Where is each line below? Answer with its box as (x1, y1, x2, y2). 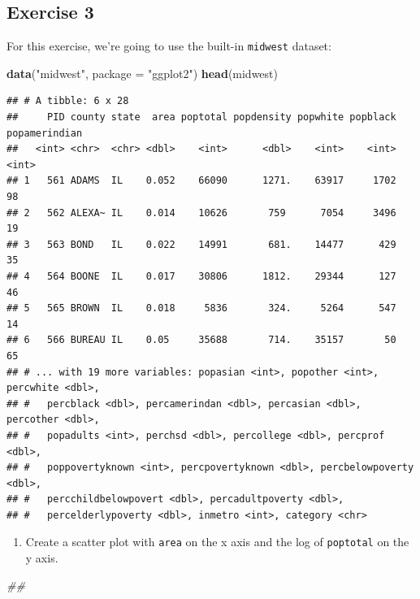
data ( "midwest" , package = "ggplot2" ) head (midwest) (6, 64, 278, 81)
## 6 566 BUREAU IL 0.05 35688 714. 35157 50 (6, 334, 396, 346)
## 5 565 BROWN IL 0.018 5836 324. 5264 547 (6, 302, 396, 315)
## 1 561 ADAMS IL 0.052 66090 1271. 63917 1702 (6, 175, 396, 187)
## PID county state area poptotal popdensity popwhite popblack (6, 111, 396, 124)
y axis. (25, 549, 58, 566)
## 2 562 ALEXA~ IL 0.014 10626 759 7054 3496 (6, 206, 396, 219)
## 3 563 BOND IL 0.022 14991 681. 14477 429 (6, 238, 396, 250)
